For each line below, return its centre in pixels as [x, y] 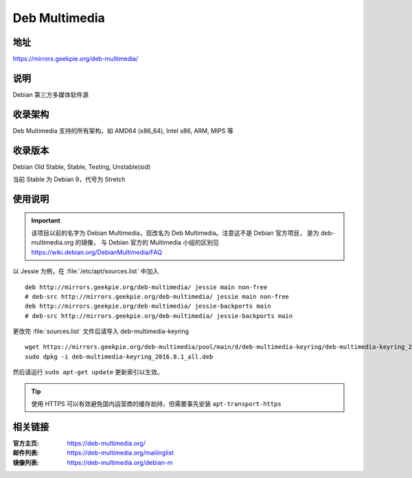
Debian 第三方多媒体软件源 [51, 94]
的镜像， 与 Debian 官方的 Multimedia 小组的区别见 [147, 242]
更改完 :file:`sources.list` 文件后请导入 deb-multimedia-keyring [101, 331]
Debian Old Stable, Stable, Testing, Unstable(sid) [82, 167]
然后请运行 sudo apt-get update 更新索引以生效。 [88, 372]
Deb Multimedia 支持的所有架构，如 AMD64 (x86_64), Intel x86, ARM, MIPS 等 [123, 130]
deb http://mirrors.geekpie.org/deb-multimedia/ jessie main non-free [146, 287]
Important [46, 220]
